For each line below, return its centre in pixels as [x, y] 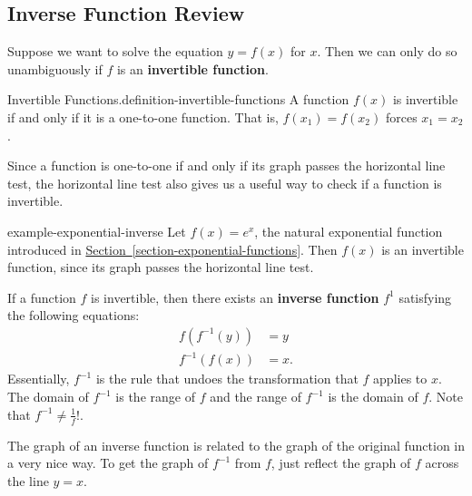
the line [28, 480]
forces [401, 117]
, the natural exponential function [349, 231]
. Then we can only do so [387, 51]
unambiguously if [55, 68]
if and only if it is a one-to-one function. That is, [143, 117]
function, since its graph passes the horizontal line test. [161, 267]
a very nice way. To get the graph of [108, 463]
